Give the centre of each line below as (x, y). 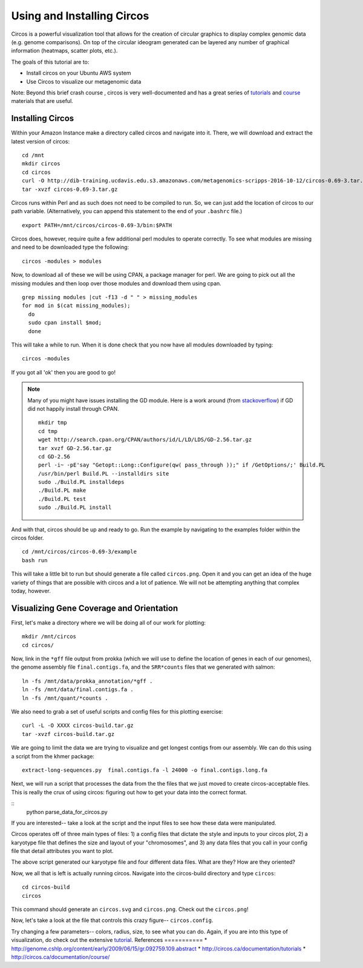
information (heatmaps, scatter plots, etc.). (64, 51)
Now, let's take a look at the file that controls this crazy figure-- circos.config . (112, 920)
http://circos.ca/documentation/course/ (60, 957)
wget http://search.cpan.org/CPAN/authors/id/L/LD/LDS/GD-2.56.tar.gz (145, 440)
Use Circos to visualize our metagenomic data (84, 81)
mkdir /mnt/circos (49, 637)
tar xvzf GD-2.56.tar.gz (75, 448)
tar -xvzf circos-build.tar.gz (68, 734)
